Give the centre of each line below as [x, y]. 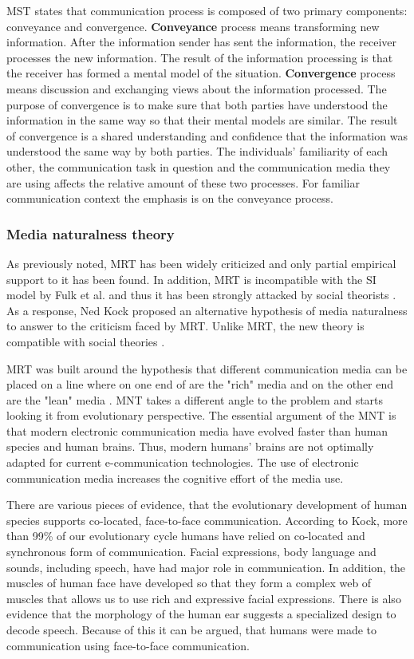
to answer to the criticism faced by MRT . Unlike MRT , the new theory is [185, 326]
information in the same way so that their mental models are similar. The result [202, 120]
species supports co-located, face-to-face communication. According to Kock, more [207, 520]
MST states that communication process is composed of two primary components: [207, 10]
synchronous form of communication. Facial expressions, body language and [191, 552]
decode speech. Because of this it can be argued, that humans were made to [192, 629]
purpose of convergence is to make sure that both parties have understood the [197, 104]
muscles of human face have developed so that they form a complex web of [189, 583]
